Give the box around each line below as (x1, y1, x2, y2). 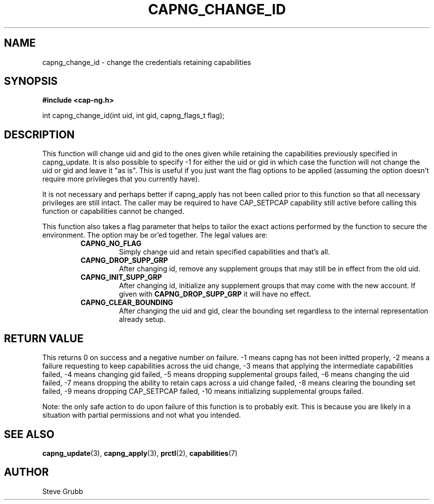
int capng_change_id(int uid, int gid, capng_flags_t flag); (42, 111, 225, 120)
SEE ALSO (4, 428, 54, 441)
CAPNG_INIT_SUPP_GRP (80, 273, 162, 282)
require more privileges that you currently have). (42, 175, 200, 184)
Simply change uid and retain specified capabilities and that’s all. (119, 248, 330, 256)
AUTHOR (4, 466, 49, 479)
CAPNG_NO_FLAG (80, 239, 142, 248)
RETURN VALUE (4, 332, 84, 345)
